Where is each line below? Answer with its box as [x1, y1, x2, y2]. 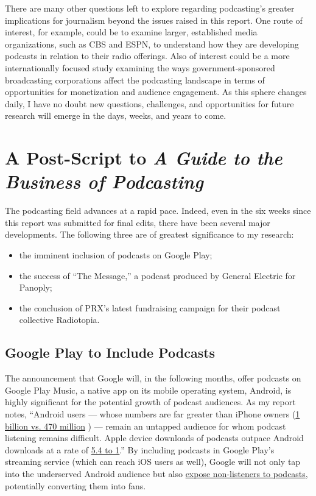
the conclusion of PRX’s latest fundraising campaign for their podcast [19, 301, 281, 314]
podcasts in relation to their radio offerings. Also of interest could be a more [5, 49, 290, 62]
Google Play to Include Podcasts [5, 343, 216, 362]
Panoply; [19, 281, 52, 294]
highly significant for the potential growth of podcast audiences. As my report [5, 395, 296, 408]
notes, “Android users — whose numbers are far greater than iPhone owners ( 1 [5, 407, 300, 420]
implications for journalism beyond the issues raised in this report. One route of [5, 13, 303, 26]
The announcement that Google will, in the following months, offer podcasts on [5, 372, 301, 384]
